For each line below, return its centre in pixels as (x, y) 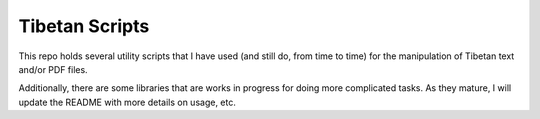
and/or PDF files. (53, 69)
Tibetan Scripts (84, 26)
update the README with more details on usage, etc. (127, 102)
